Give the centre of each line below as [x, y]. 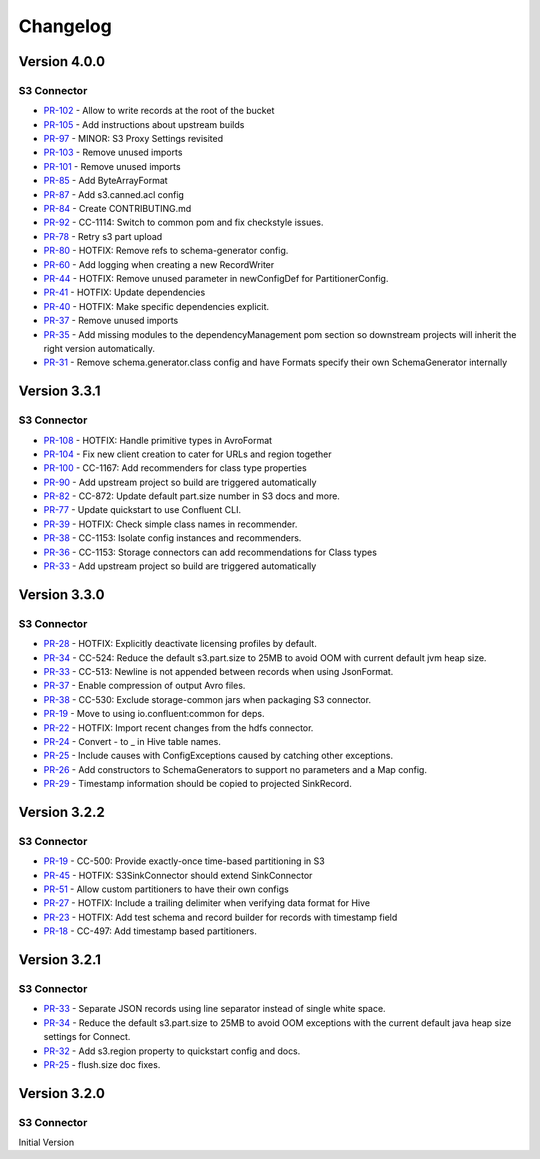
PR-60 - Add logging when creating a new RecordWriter [159, 264]
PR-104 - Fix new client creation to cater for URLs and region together [187, 454]
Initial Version [46, 1142]
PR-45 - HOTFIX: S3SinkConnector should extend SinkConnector [178, 875]
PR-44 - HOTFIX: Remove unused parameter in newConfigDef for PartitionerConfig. [216, 278]
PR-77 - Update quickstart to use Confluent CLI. [142, 510]
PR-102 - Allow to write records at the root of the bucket [159, 111]
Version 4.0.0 [61, 61]
